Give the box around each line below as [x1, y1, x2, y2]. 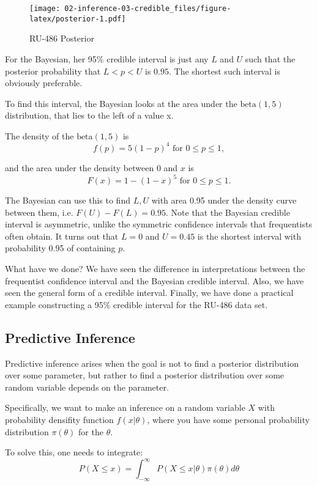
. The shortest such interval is [168, 64, 280, 77]
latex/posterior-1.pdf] [29, 14, 126, 23]
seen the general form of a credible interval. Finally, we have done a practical [5, 286, 294, 299]
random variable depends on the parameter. [5, 380, 169, 393]
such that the [245, 52, 296, 65]
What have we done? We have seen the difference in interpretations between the [5, 262, 305, 275]
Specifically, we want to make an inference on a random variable [5, 401, 245, 414]
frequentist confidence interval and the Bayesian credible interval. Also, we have [5, 274, 304, 287]
